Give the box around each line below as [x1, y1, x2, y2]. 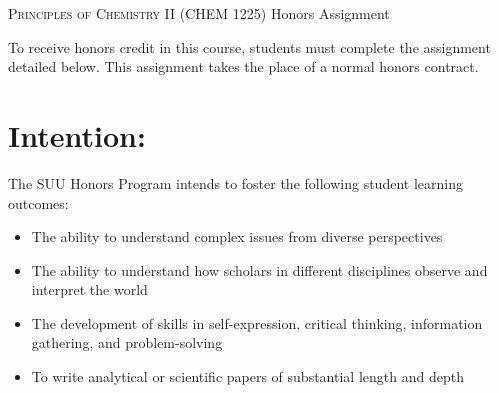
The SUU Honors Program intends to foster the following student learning [8, 172, 463, 193]
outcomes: [8, 192, 69, 213]
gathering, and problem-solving [31, 332, 223, 353]
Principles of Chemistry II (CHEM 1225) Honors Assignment [8, 3, 390, 23]
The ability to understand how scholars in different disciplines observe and [31, 259, 488, 280]
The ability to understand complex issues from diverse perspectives [31, 226, 443, 247]
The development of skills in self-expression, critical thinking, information [31, 312, 483, 333]
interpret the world [31, 279, 148, 300]
